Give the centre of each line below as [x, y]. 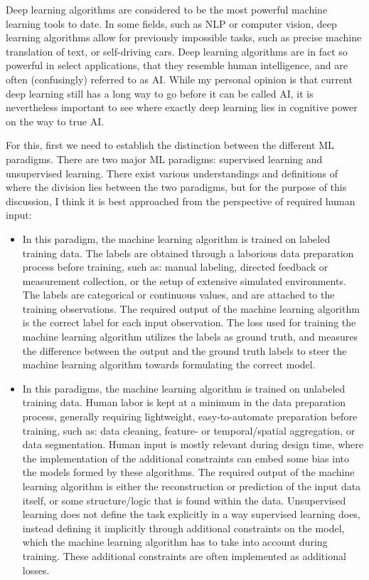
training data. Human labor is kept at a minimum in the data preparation [184, 402]
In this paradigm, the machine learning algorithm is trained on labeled [176, 238]
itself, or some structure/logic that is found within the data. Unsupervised [184, 500]
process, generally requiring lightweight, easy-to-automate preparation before [190, 416]
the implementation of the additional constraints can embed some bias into [186, 458]
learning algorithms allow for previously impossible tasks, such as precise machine [184, 37]
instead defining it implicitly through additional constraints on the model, [183, 528]
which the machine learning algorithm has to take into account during [175, 542]
